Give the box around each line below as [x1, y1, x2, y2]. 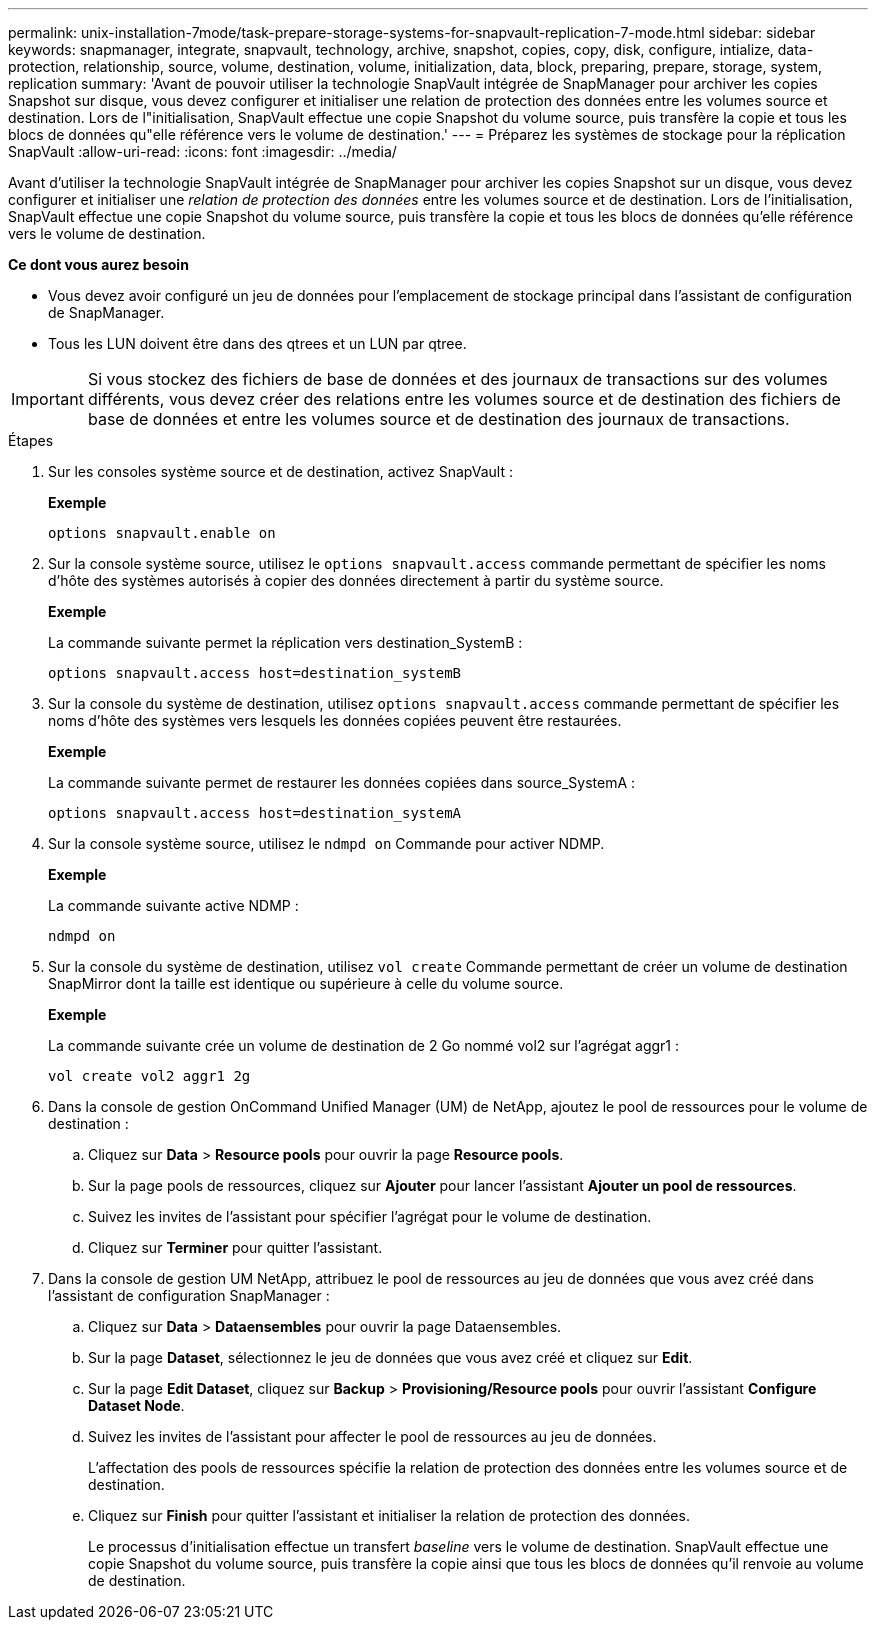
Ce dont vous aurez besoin [8, 256, 189, 273]
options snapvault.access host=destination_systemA [48, 805, 462, 821]
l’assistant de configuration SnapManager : [48, 1287, 330, 1304]
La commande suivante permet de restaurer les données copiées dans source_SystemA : [48, 774, 636, 791]
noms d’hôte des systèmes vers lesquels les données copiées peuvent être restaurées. [48, 712, 622, 729]
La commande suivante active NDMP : [48, 897, 299, 914]
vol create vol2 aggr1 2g [48, 1068, 251, 1084]
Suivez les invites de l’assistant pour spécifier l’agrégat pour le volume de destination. [88, 1208, 652, 1225]
